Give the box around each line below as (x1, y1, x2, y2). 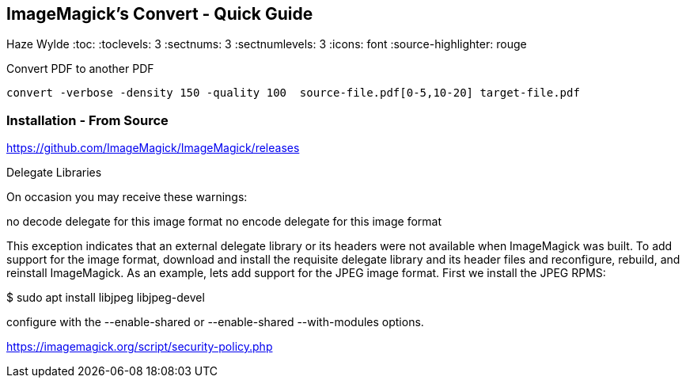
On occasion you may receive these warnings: (6, 190, 248, 204)
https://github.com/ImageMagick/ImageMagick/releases (6, 141, 300, 155)
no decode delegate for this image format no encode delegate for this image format (6, 215, 442, 229)
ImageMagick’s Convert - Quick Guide (6, 4, 313, 24)
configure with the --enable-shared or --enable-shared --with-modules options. (6, 315, 424, 329)
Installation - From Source (6, 112, 169, 128)
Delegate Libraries (6, 165, 102, 180)
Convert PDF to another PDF (6, 62, 154, 76)
